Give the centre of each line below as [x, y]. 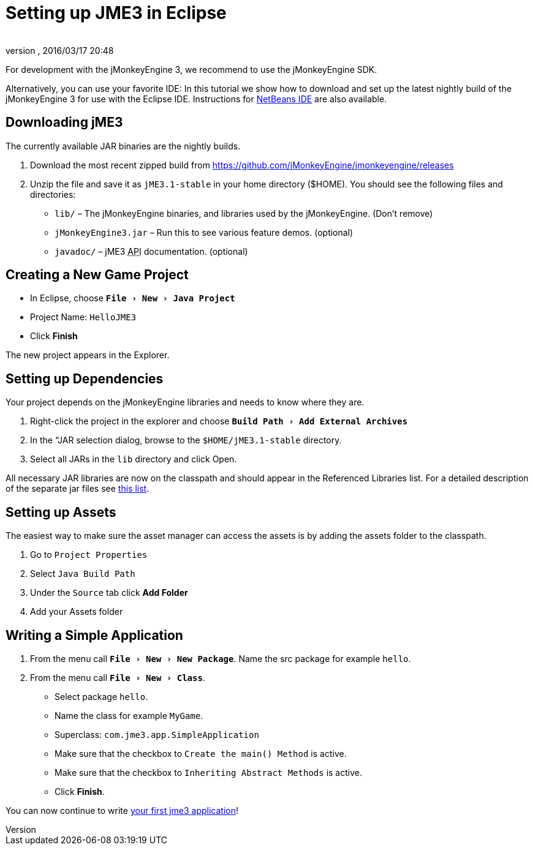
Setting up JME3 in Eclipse [116, 13]
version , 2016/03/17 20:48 [60, 50]
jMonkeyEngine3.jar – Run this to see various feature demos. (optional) [204, 232]
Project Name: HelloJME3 [83, 317]
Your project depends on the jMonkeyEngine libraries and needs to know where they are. [185, 402]
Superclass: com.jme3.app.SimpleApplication [157, 734]
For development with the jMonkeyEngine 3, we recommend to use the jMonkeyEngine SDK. [191, 69]
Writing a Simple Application [94, 635]
